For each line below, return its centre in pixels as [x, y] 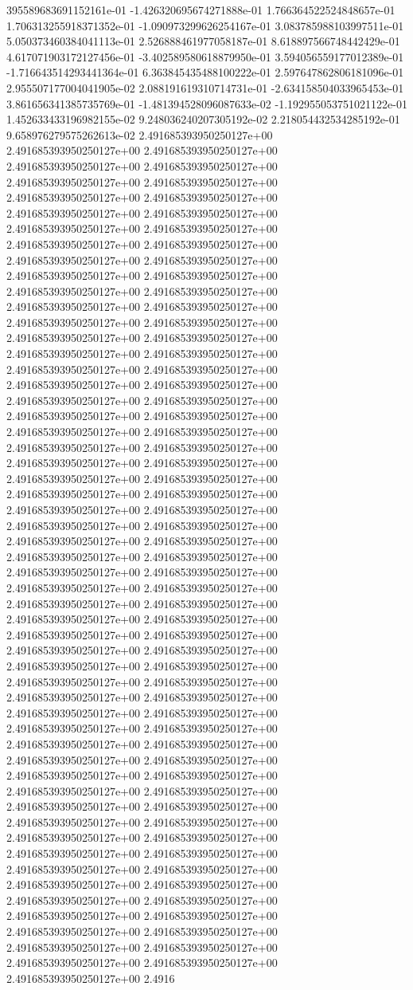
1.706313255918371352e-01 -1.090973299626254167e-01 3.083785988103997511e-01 [205, 25]
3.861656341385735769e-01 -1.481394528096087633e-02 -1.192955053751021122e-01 [207, 103]
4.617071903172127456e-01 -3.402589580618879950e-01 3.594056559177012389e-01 [205, 56]
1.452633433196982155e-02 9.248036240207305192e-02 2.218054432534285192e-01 [203, 119]
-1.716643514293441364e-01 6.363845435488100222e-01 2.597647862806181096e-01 [205, 72]
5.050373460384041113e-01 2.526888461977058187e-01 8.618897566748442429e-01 [203, 41]
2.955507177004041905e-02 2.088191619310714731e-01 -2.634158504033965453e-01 [205, 87]
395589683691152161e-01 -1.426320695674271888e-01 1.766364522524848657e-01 [201, 10]
